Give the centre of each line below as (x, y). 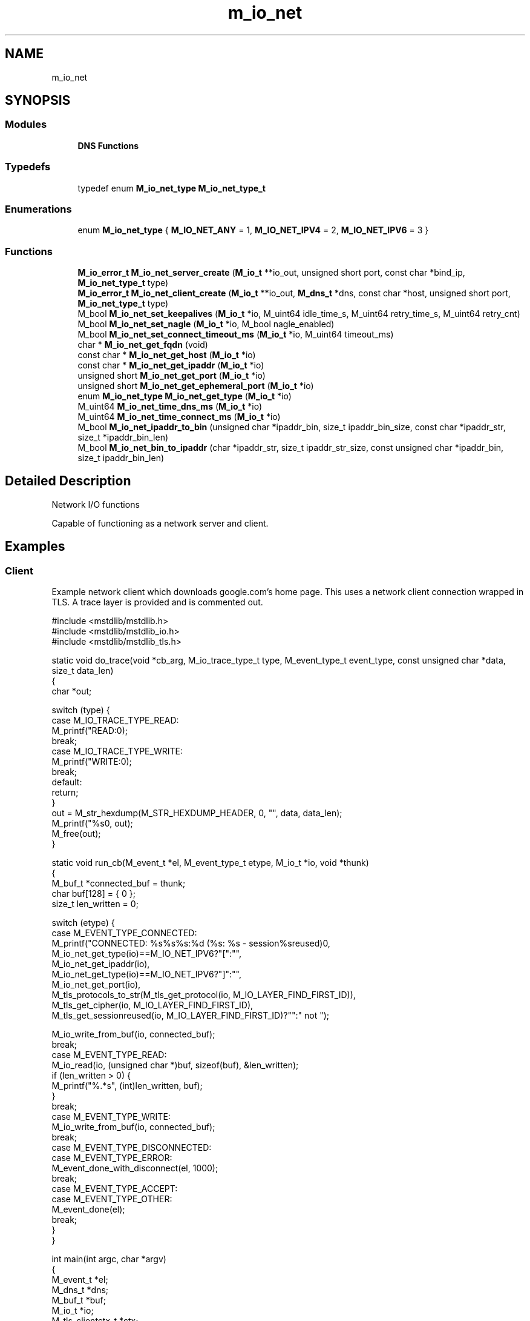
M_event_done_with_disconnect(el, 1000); (135, 1168)
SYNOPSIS (38, 101)
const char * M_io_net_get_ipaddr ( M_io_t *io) (171, 365)
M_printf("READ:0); (90, 731)
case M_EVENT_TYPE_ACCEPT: (115, 1189)
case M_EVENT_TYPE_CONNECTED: (124, 933)
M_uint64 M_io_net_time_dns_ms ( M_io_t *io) (170, 407)
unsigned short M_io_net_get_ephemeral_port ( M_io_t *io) (196, 386)
